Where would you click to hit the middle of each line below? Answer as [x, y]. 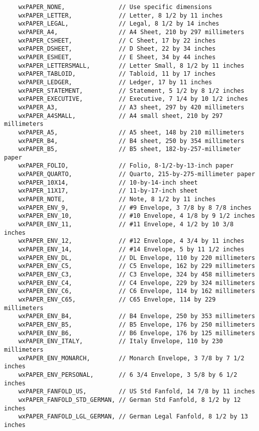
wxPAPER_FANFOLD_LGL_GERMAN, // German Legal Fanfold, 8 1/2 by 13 [133, 417]
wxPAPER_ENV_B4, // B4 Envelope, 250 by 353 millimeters [137, 316]
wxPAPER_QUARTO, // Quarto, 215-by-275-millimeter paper [137, 174]
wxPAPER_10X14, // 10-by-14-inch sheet [108, 182]
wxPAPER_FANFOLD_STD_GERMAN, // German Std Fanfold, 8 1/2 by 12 [129, 400]
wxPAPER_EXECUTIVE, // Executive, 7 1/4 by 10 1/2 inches [133, 99]
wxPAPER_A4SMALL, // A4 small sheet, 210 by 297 [120, 116]
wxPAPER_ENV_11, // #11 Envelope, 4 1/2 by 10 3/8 [126, 225]
